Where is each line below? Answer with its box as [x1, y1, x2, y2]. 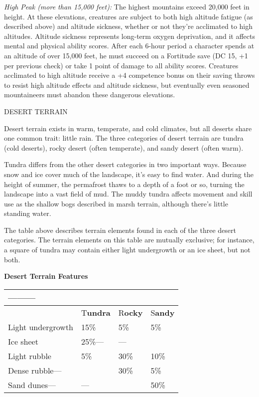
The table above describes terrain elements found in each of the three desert [4, 224, 236, 235]
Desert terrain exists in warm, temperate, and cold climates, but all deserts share [4, 123, 252, 133]
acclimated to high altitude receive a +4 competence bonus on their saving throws [4, 70, 255, 80]
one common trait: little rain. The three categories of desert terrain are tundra [4, 133, 244, 143]
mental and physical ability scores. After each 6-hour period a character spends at [4, 40, 255, 51]
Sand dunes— [8, 379, 56, 391]
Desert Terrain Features [4, 271, 88, 281]
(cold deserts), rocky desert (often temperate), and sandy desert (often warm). [4, 142, 244, 153]
